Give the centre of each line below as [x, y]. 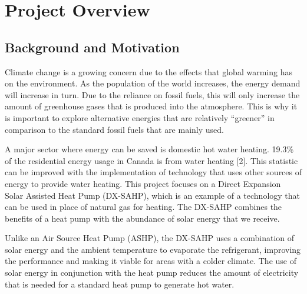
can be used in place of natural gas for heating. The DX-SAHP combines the [143, 207]
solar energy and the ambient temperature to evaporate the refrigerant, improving [153, 249]
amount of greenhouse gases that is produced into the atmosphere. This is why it [151, 106]
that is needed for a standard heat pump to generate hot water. [120, 284]
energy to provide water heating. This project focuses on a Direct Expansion [143, 183]
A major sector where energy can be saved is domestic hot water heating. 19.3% [149, 149]
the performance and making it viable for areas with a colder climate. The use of [151, 261]
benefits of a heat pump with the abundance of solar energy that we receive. [142, 218]
